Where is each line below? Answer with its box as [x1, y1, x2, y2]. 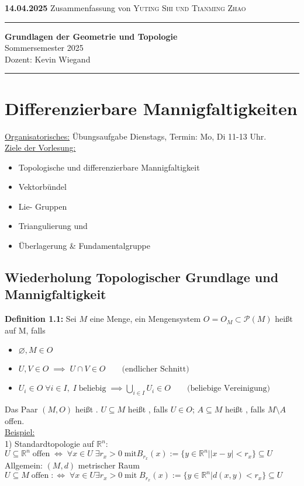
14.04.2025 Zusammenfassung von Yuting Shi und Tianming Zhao [5, 2, 246, 13]
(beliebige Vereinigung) [186, 384, 270, 393]
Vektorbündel [18, 180, 67, 193]
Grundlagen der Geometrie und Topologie [5, 30, 178, 42]
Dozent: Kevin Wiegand [5, 53, 91, 65]
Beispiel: [5, 426, 35, 438]
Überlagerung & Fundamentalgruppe [18, 239, 150, 252]
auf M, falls [5, 324, 46, 336]
